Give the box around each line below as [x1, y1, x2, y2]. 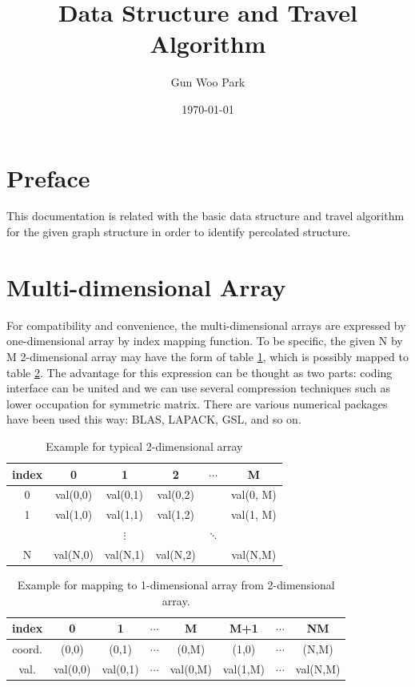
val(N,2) [155, 545, 196, 562]
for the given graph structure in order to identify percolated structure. [6, 223, 351, 240]
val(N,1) [105, 545, 145, 562]
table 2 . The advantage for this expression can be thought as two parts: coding [6, 364, 393, 380]
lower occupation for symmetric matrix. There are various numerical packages [6, 395, 388, 412]
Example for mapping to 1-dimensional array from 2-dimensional [17, 576, 335, 593]
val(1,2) [157, 506, 194, 523]
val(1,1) [106, 506, 144, 523]
